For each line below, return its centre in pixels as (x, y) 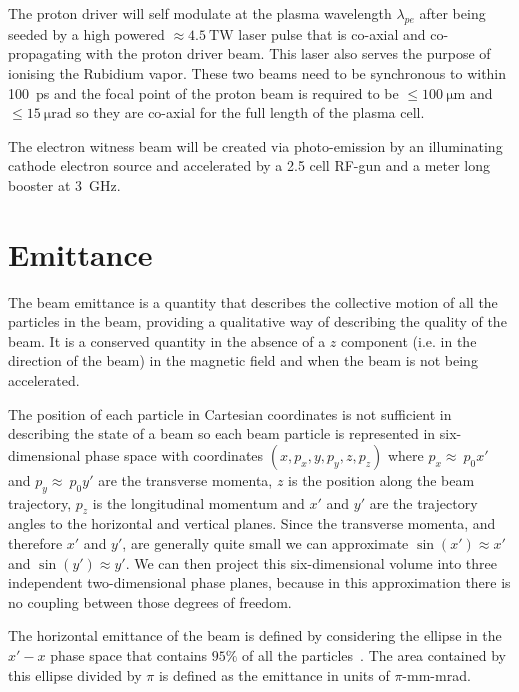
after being (452, 13)
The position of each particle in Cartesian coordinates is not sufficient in (230, 413)
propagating (45, 53)
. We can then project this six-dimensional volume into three (311, 562)
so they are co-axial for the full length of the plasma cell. (250, 112)
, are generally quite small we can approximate (265, 543)
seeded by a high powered (86, 33)
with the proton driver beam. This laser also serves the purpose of (288, 53)
